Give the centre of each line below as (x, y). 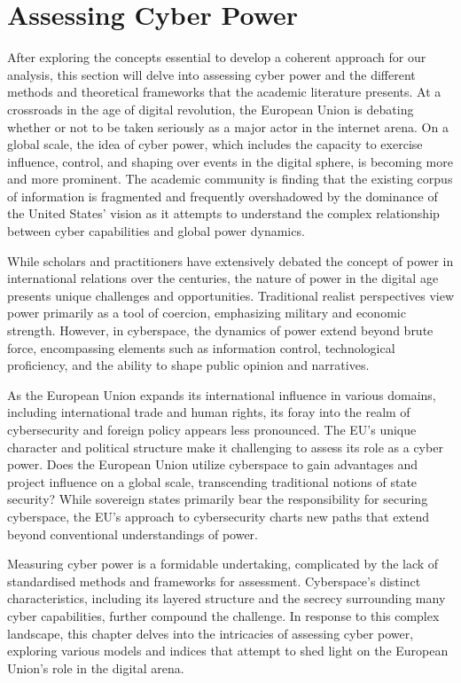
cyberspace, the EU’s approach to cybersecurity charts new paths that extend (218, 516)
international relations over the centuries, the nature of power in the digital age (223, 278)
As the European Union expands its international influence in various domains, (222, 394)
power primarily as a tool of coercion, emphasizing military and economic (207, 313)
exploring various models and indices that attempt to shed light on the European (228, 651)
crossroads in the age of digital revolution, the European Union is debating (211, 109)
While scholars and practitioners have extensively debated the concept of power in (230, 260)
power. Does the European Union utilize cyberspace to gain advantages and (213, 464)
